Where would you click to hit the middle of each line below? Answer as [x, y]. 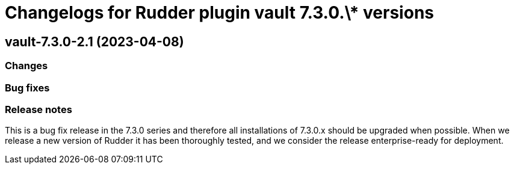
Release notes [39, 109]
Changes [26, 66]
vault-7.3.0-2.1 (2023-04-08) [94, 41]
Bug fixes [27, 88]
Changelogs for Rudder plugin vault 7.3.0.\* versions [219, 13]
